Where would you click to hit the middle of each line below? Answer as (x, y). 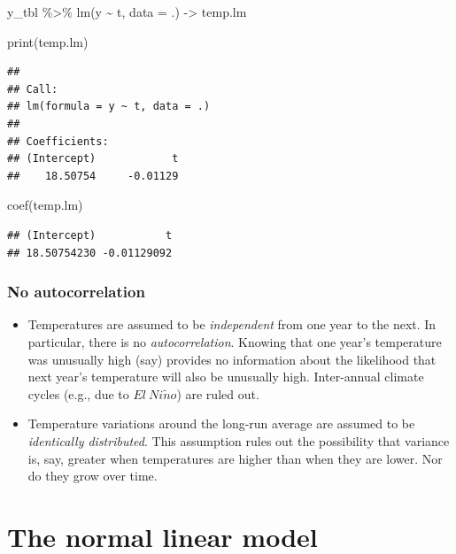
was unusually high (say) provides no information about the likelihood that (232, 359)
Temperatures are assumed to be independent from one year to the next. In (232, 324)
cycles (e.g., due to (78, 393)
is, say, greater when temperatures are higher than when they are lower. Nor (235, 458)
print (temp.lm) (48, 41)
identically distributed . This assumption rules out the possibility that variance (239, 440)
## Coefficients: (58, 141)
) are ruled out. (218, 393)
